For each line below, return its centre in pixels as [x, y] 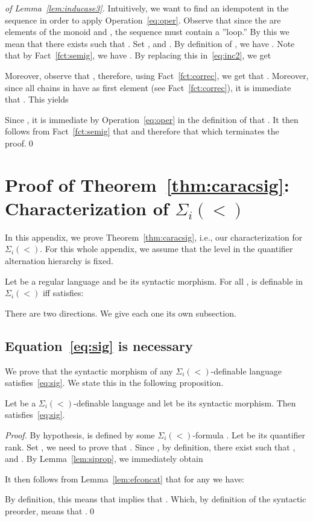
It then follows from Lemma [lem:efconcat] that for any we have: [125, 478]
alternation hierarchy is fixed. [59, 261]
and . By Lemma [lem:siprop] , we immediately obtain [104, 459]
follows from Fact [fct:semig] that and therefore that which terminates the [142, 131]
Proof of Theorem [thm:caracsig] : [147, 184]
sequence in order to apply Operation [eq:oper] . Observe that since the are [143, 20]
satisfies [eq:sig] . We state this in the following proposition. [114, 383]
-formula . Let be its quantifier [249, 434]
